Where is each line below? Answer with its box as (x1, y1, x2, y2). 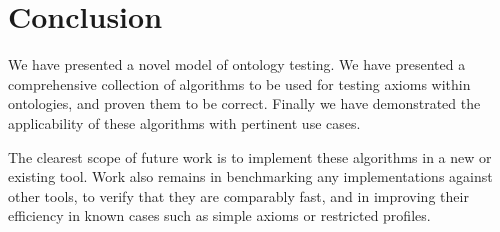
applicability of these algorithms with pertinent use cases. (8, 112, 361, 133)
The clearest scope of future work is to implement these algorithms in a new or (8, 146, 492, 167)
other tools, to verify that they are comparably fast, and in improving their (8, 185, 469, 206)
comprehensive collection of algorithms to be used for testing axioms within (8, 73, 471, 94)
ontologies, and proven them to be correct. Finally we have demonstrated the (8, 93, 481, 114)
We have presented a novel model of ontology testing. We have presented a (8, 54, 466, 75)
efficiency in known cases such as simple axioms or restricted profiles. (8, 205, 431, 226)
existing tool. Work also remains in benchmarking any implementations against (8, 166, 493, 187)
